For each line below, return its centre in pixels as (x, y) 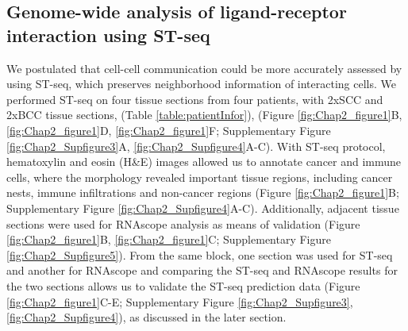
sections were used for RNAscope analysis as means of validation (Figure (183, 223)
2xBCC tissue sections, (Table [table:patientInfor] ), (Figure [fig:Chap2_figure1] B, (204, 115)
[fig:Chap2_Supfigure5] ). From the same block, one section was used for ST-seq (200, 254)
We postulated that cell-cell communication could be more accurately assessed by (204, 68)
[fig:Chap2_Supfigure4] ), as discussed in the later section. (146, 317)
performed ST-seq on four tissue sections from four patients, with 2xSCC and (195, 99)
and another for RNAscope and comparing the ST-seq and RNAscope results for (202, 270)
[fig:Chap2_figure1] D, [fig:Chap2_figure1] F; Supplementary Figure (169, 130)
